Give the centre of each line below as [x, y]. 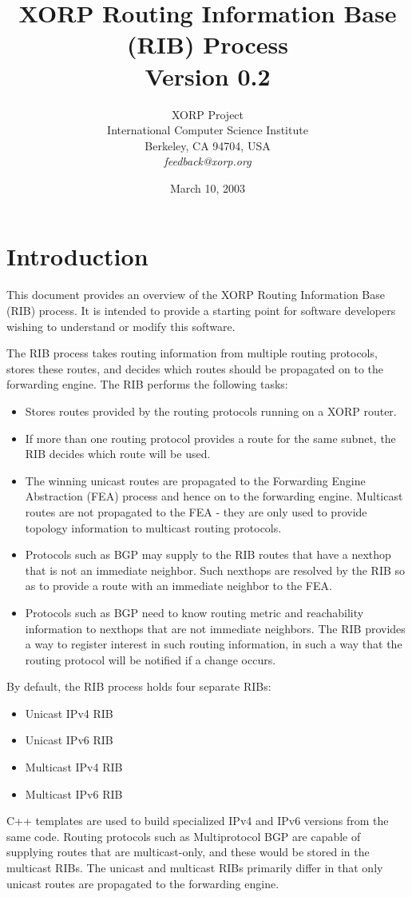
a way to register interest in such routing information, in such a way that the [214, 644]
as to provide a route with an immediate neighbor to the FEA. [178, 586]
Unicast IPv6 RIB [69, 740]
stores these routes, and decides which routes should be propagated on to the [195, 368]
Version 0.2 [208, 76]
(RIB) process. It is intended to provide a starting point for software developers [201, 310]
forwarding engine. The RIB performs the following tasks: [147, 384]
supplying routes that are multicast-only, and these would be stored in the [188, 852]
